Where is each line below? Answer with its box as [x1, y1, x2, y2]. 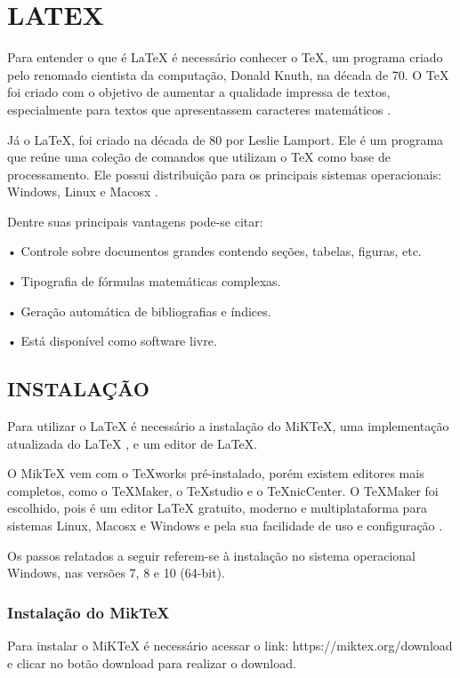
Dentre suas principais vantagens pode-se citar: [7, 211, 263, 230]
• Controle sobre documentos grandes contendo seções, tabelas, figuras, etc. [7, 242, 422, 260]
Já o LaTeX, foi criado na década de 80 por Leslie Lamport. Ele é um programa [7, 130, 444, 148]
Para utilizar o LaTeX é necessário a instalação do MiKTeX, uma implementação [7, 417, 449, 435]
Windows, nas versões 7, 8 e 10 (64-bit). [7, 563, 225, 582]
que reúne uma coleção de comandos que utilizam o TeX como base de [7, 148, 391, 166]
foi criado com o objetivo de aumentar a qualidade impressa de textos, [7, 83, 391, 101]
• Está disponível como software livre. [7, 331, 217, 350]
